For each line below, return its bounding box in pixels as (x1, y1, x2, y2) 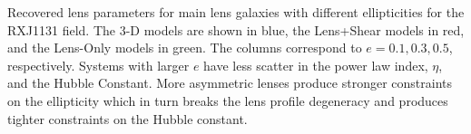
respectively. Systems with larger (7, 55, 190, 74)
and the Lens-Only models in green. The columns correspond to (7, 38, 362, 57)
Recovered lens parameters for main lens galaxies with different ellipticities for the (7, 3, 465, 21)
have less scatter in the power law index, (203, 55, 428, 74)
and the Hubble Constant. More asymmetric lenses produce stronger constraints (7, 73, 452, 92)
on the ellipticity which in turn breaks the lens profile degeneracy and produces (7, 91, 448, 110)
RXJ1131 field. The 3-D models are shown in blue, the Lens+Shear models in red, (7, 20, 465, 39)
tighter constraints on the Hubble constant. (7, 109, 248, 128)
